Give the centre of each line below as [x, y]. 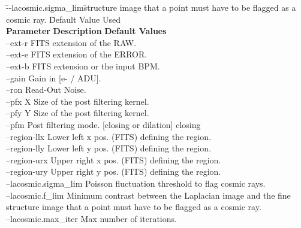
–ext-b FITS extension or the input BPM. [83, 66]
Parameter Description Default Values [86, 31]
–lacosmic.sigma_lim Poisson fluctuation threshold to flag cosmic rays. [136, 183]
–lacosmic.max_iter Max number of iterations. [91, 218]
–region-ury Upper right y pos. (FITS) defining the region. [114, 171]
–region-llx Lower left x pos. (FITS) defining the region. [109, 136]
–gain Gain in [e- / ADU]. [54, 77]
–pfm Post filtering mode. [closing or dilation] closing [103, 124]
